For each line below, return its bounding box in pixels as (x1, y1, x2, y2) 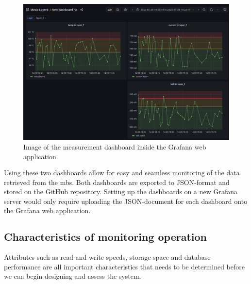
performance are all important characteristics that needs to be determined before (4, 261, 245, 271)
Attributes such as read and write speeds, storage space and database (4, 252, 211, 262)
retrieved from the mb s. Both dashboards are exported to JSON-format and (4, 177, 230, 187)
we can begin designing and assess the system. (4, 271, 141, 281)
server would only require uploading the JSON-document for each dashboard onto (4, 196, 248, 206)
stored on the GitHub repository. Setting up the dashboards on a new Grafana (4, 186, 238, 197)
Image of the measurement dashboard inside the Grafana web (23, 141, 206, 151)
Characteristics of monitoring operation (4, 229, 207, 244)
